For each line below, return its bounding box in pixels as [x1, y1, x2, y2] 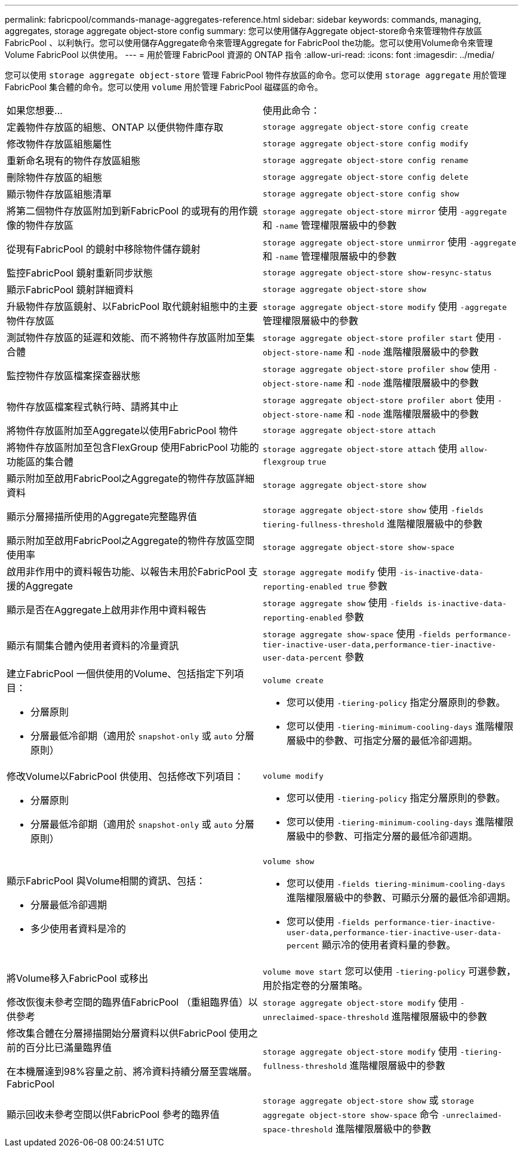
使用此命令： [263, 105, 321, 116]
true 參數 [346, 580, 387, 592]
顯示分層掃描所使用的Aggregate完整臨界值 [7, 511, 197, 523]
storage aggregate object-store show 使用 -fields [263, 503, 484, 515]
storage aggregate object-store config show [263, 189, 459, 198]
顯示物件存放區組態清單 [7, 188, 112, 200]
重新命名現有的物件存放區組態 [7, 155, 141, 167]
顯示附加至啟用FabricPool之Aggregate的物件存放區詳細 [7, 472, 255, 484]
